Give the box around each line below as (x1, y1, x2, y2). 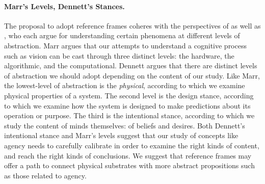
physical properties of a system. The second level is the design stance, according (4, 90, 254, 100)
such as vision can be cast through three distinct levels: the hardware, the (4, 50, 234, 61)
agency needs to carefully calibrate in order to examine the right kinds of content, (4, 140, 259, 150)
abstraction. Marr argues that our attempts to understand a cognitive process (4, 40, 247, 50)
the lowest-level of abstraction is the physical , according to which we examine (4, 80, 245, 91)
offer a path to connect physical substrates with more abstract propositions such (4, 160, 255, 171)
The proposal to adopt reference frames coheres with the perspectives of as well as (4, 20, 261, 31)
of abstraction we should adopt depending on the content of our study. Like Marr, (4, 70, 260, 81)
